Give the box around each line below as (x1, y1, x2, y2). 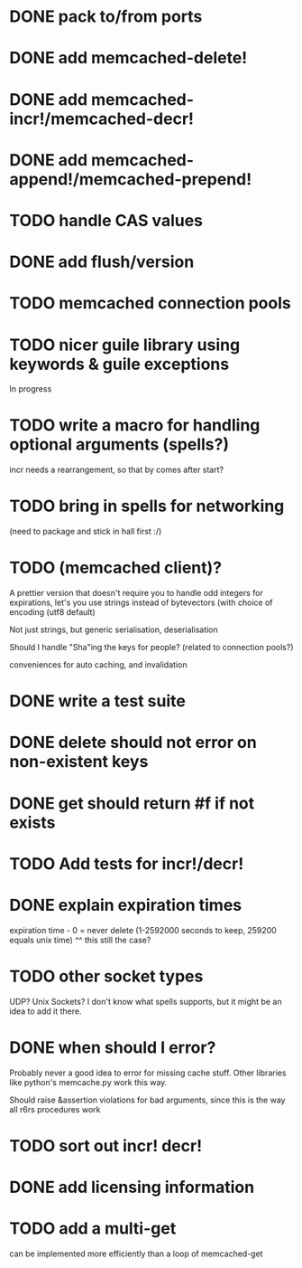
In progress (9, 383, 52, 394)
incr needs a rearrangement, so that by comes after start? (9, 464, 224, 476)
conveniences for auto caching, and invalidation (9, 659, 188, 670)
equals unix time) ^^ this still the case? (9, 934, 151, 945)
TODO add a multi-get (9, 1218, 177, 1239)
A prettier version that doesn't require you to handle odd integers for (9, 588, 264, 599)
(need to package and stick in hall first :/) (9, 526, 162, 537)
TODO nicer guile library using (9, 335, 241, 355)
